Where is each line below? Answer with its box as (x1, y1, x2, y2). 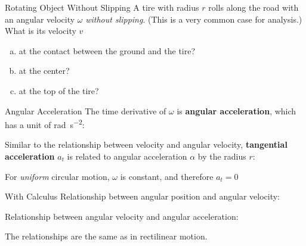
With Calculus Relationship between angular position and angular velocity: (5, 190, 280, 203)
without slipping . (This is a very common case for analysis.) (85, 13, 302, 25)
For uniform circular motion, (5, 170, 110, 182)
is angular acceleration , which (177, 104, 296, 117)
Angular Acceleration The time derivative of (5, 104, 166, 117)
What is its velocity (5, 24, 76, 37)
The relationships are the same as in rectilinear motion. (5, 230, 208, 242)
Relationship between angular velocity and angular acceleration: (5, 210, 239, 222)
